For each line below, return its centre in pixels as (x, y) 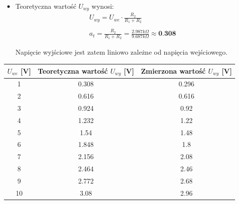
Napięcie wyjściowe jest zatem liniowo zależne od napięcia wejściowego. (121, 52)
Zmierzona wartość (173, 71)
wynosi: (103, 6)
